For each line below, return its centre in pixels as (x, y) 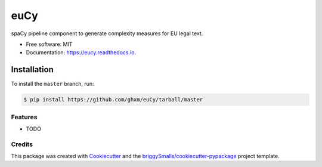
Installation (32, 69)
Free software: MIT (49, 44)
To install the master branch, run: (53, 84)
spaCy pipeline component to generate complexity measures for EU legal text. (107, 33)
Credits (22, 144)
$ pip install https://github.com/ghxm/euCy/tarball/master (113, 100)
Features (24, 117)
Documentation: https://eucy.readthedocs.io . (81, 52)
